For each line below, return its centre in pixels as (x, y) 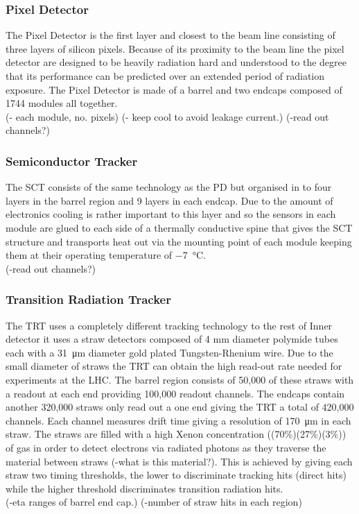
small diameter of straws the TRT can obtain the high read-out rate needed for (174, 366)
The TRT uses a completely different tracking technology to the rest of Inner (169, 325)
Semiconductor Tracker (72, 161)
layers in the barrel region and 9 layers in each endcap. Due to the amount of (169, 200)
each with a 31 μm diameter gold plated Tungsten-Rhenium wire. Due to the (169, 352)
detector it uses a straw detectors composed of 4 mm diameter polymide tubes (172, 339)
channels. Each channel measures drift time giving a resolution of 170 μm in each (178, 420)
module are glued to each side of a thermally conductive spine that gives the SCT (179, 227)
